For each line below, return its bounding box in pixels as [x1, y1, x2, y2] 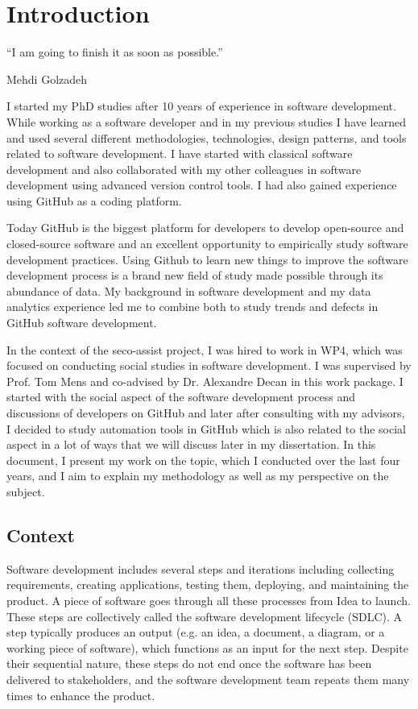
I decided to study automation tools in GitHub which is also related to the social [6, 420, 406, 437]
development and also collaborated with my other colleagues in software [6, 160, 362, 177]
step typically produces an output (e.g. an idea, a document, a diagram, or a [6, 624, 385, 641]
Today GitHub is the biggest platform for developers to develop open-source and [6, 219, 404, 236]
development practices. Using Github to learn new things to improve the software [6, 251, 408, 267]
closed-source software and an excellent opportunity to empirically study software [6, 235, 408, 252]
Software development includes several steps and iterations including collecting [6, 560, 395, 577]
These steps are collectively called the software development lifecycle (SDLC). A [6, 607, 403, 624]
